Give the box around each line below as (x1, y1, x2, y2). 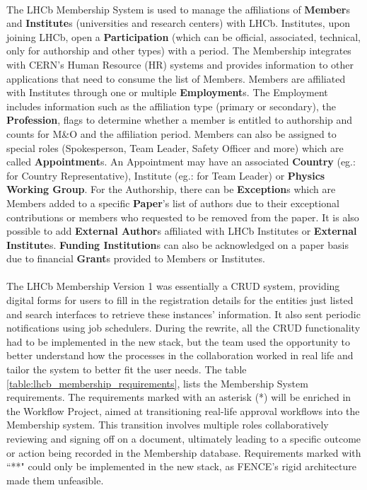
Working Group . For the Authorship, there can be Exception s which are (6, 182, 336, 197)
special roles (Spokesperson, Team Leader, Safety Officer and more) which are (6, 140, 344, 155)
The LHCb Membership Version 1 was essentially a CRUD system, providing (6, 279, 340, 293)
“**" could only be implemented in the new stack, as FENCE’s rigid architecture (6, 459, 356, 474)
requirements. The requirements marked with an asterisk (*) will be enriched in (6, 390, 351, 404)
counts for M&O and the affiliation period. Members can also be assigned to (6, 126, 337, 141)
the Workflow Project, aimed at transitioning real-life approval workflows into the (6, 403, 360, 418)
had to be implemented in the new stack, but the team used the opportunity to (6, 334, 350, 349)
